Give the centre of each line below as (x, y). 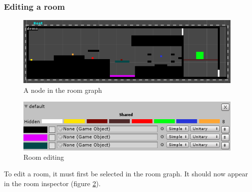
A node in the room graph (63, 90)
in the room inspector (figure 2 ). (52, 183)
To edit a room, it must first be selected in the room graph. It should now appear (126, 174)
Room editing (44, 157)
